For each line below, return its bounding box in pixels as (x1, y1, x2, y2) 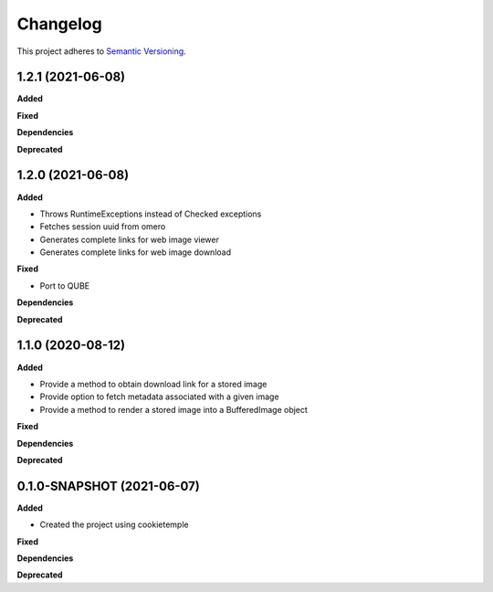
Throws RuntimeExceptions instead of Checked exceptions (39, 208, 262, 219)
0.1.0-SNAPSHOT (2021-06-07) (16, 478, 200, 493)
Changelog (16, 14, 102, 34)
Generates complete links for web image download (39, 247, 232, 258)
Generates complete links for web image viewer (39, 234, 219, 245)
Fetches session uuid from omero (39, 221, 166, 232)
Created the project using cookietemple (39, 519, 189, 530)
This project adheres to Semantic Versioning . (16, 46, 186, 57)
